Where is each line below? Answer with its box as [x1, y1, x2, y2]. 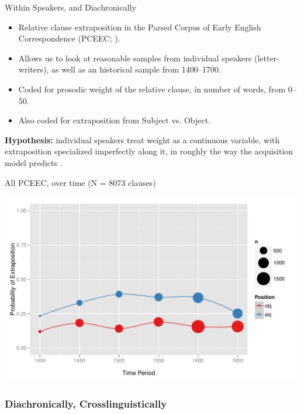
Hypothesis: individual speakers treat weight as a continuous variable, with [5, 133, 280, 146]
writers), [18, 63, 49, 75]
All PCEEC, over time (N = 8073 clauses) [5, 176, 156, 188]
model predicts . [5, 156, 63, 168]
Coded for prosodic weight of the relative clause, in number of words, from [18, 82, 286, 95]
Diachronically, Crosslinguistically [5, 396, 167, 410]
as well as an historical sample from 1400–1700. [51, 63, 221, 75]
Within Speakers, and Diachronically [5, 1, 136, 13]
